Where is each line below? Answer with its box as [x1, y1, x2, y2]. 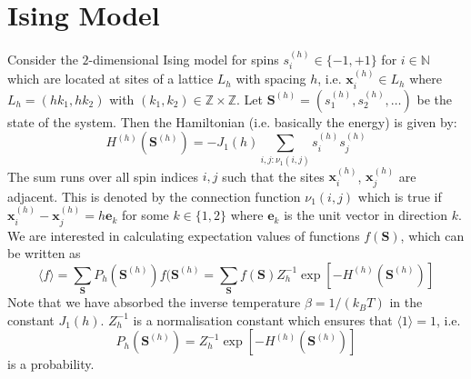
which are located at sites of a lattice [7, 69, 214, 88]
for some [121, 205, 169, 224]
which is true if [357, 186, 442, 205]
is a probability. [7, 354, 95, 374]
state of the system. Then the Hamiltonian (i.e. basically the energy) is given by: [7, 112, 457, 131]
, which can [400, 225, 465, 244]
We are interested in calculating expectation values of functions [7, 225, 360, 244]
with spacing [235, 69, 306, 88]
